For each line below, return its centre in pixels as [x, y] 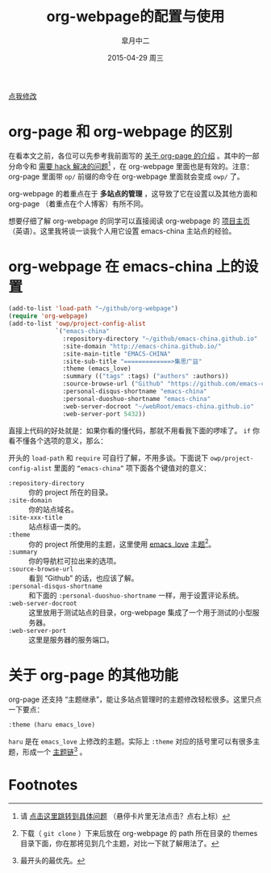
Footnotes [43, 784]
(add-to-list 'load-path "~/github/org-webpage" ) [94, 309]
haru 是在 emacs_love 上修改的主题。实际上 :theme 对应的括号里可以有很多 [131, 741]
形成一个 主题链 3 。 [54, 751]
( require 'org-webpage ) [48, 316]
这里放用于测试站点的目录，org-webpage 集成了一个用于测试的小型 [140, 613]
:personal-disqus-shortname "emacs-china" [135, 392]
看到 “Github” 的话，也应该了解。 [83, 578]
